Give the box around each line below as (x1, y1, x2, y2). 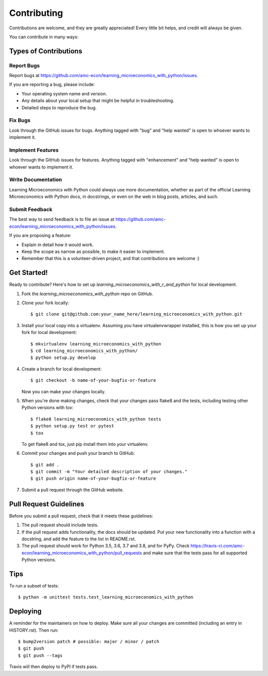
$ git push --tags (18, 653, 63, 658)
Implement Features (9, 147, 59, 154)
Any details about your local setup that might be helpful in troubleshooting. (21, 97, 175, 104)
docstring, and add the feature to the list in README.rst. (21, 536, 136, 542)
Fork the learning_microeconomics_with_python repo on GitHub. (21, 291, 153, 297)
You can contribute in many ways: (9, 34, 79, 40)
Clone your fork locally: (21, 300, 69, 306)
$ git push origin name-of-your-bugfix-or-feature (30, 476, 156, 482)
